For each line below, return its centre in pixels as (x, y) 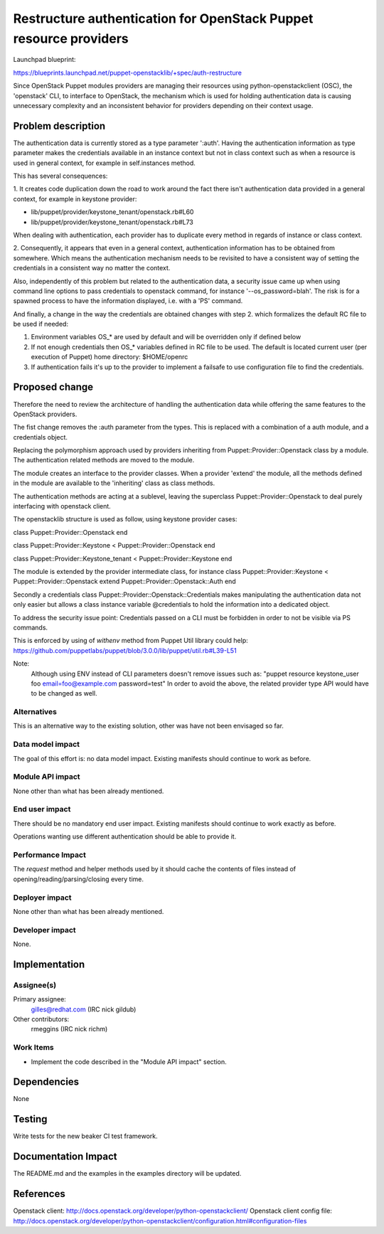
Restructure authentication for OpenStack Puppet (163, 18)
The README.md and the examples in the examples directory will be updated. (127, 1174)
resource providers (71, 38)
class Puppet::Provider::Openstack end (70, 532)
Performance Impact (50, 855)
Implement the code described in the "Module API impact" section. (129, 1062)
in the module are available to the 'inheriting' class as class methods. (114, 483)
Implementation (49, 964)
